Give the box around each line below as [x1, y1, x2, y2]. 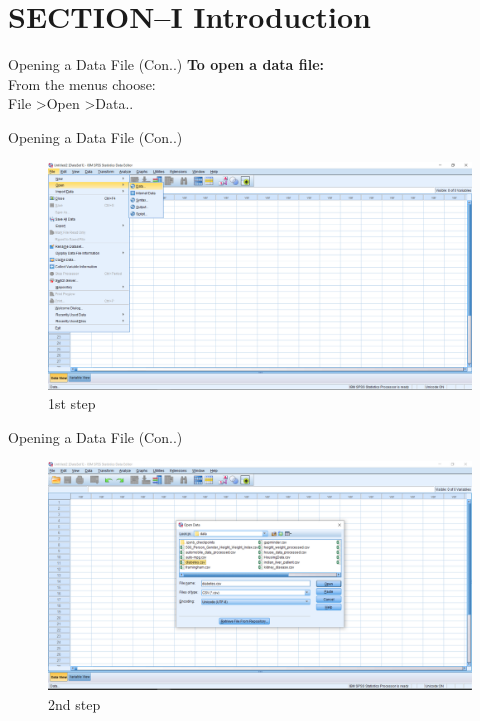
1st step [48, 393, 96, 414]
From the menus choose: [8, 73, 156, 94]
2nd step [48, 693, 101, 714]
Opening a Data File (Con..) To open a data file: [8, 54, 324, 75]
